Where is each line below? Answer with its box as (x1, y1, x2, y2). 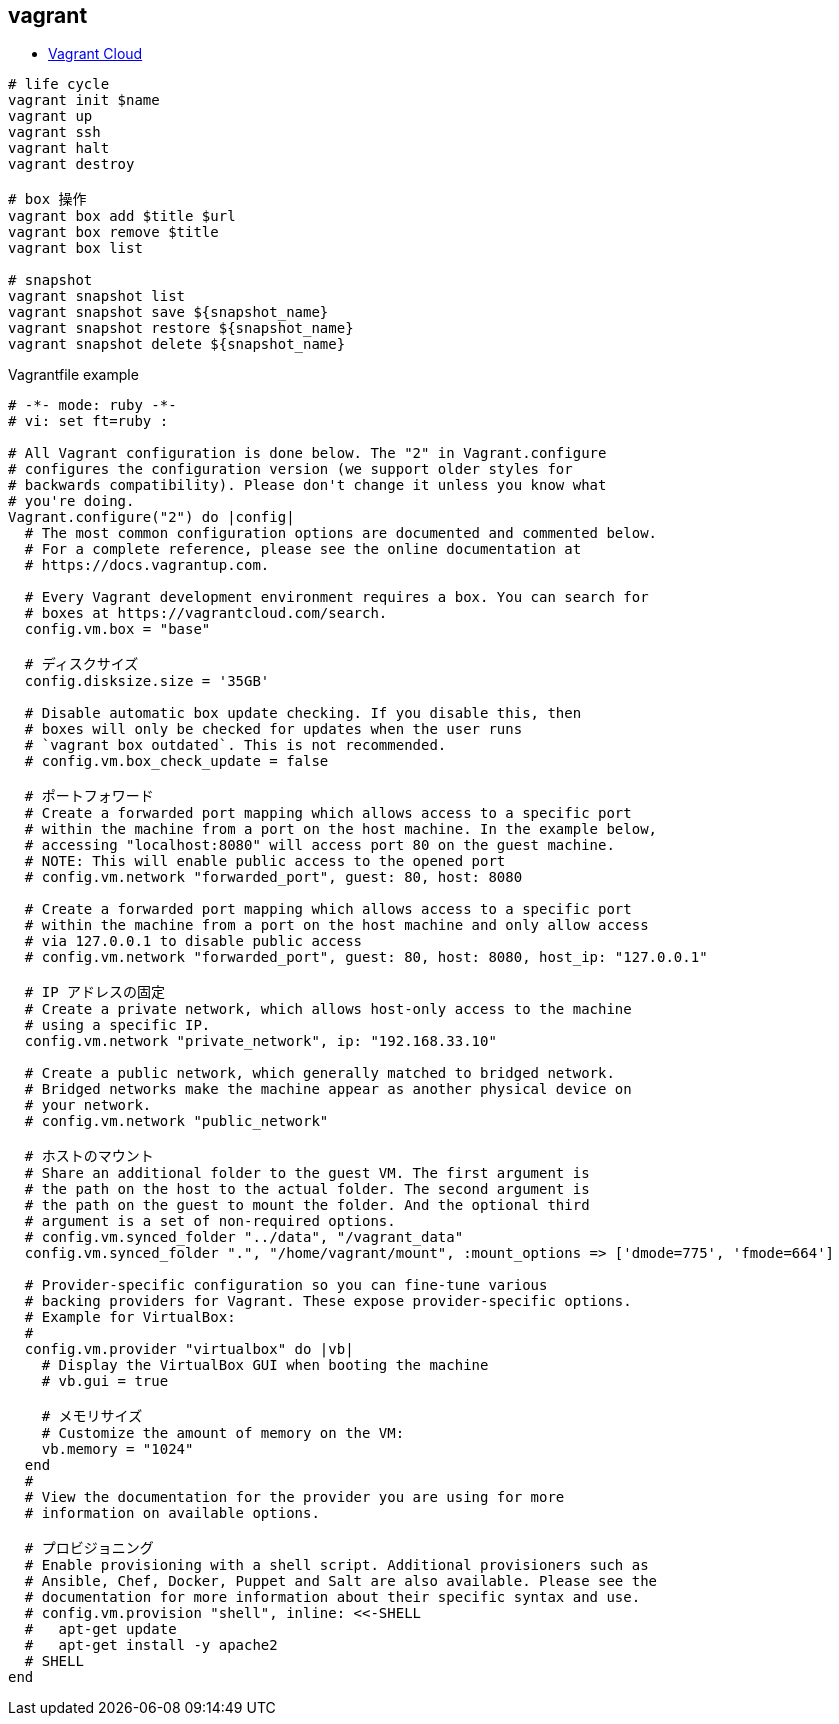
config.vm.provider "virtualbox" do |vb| (24, 1341, 354, 1358)
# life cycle (8, 76, 110, 93)
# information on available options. (24, 1505, 320, 1522)
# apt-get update (24, 1621, 177, 1638)
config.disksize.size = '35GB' (24, 673, 270, 690)
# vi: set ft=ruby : (8, 413, 169, 430)
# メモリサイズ (41, 1408, 143, 1425)
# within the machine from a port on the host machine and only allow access (24, 917, 649, 934)
